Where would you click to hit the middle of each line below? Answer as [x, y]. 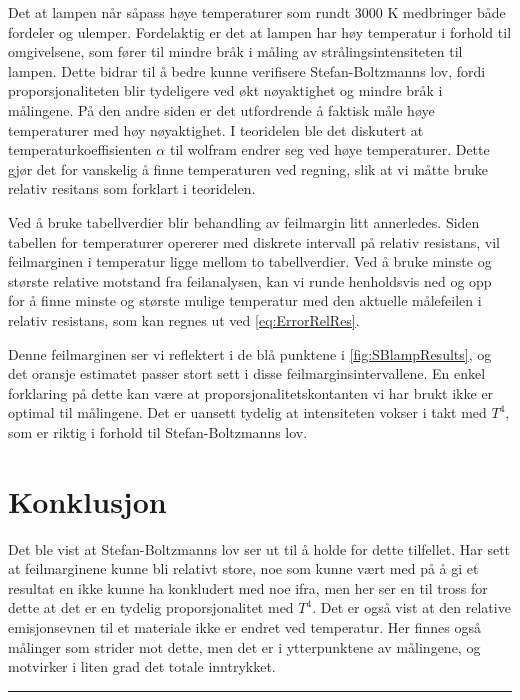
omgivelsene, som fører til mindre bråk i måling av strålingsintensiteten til [235, 51]
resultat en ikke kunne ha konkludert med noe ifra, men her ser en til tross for [248, 587]
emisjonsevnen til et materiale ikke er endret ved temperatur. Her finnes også [245, 626]
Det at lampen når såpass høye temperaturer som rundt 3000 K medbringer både [257, 12]
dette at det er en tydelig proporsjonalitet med [151, 607]
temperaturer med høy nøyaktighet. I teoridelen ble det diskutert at [216, 129]
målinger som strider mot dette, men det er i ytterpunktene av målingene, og [244, 646]
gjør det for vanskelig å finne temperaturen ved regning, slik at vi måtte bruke [248, 168]
